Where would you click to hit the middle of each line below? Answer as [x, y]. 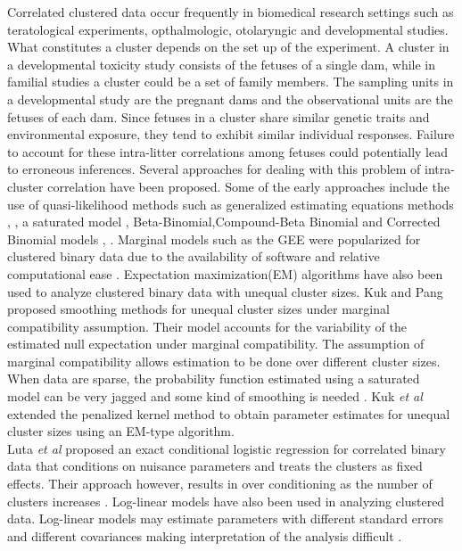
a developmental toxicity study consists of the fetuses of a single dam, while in [222, 64]
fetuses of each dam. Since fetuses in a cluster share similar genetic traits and [219, 116]
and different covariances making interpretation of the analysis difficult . [205, 535]
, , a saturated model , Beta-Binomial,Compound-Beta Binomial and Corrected [224, 222]
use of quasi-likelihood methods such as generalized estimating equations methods [231, 204]
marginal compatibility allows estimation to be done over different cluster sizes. [224, 361]
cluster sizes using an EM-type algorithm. [121, 431]
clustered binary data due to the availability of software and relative [194, 256]
